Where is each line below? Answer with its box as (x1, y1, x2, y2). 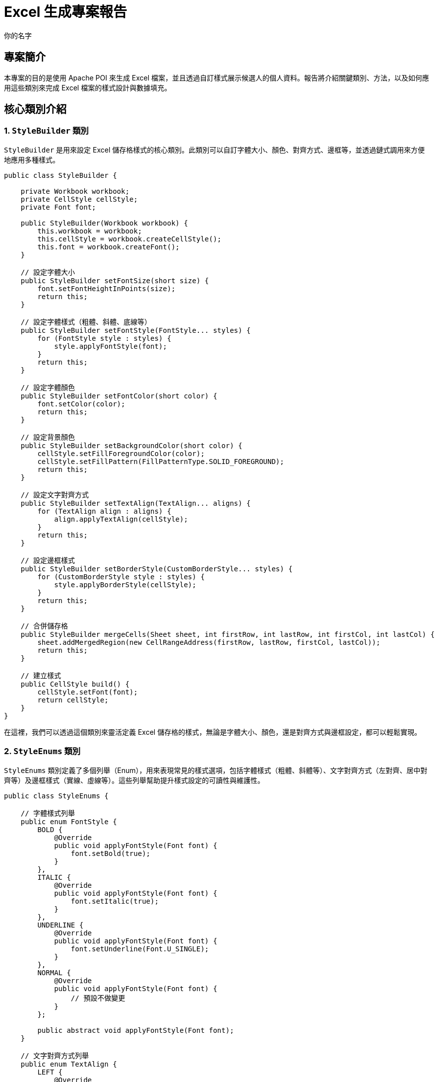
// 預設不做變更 (70, 994, 125, 1002)
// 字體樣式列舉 (20, 809, 75, 817)
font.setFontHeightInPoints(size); (37, 284, 176, 293)
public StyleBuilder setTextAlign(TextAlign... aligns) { (20, 499, 251, 507)
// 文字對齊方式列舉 (20, 1051, 89, 1060)
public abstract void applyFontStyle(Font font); (37, 1026, 234, 1034)
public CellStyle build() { (20, 680, 129, 688)
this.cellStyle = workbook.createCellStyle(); (37, 234, 222, 243)
